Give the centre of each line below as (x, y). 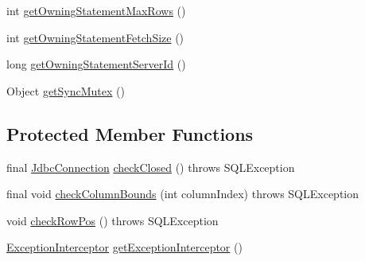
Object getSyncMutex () (66, 90)
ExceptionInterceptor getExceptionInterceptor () (124, 247)
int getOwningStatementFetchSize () (95, 37)
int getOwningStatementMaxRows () (96, 10)
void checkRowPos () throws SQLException (113, 220)
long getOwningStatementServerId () (96, 64)
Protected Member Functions (130, 133)
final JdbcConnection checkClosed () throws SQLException (151, 167)
